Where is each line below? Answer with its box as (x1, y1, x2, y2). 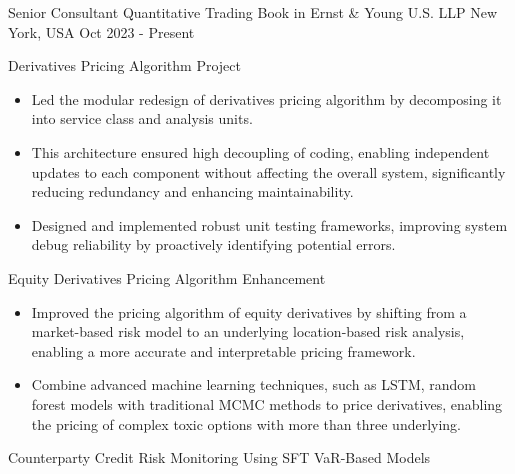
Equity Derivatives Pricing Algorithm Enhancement (8, 267, 326, 288)
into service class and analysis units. (31, 108, 253, 129)
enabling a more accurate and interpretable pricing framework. (31, 340, 416, 361)
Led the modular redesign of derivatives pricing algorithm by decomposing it (31, 88, 502, 109)
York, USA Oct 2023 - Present (8, 21, 195, 42)
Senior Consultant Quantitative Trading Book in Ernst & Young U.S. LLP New (8, 2, 498, 22)
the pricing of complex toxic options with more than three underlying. (31, 413, 462, 434)
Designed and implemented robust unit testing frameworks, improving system (31, 214, 508, 235)
